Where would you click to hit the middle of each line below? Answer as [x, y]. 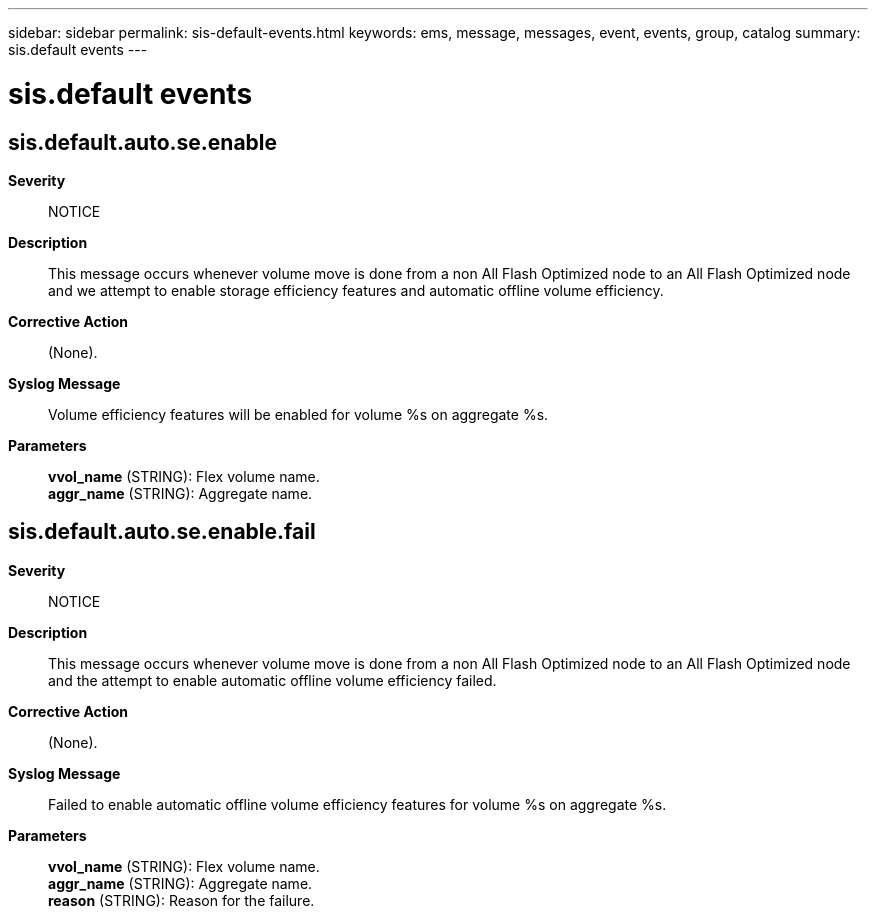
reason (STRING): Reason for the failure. [181, 900]
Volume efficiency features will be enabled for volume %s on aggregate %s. [298, 414]
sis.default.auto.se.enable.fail [162, 532]
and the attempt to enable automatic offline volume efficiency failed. [272, 680]
